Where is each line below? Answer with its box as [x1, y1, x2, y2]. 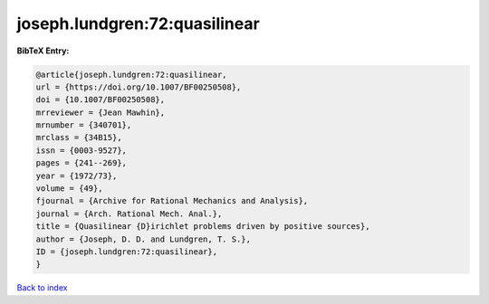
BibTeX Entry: [16, 45, 70, 56]
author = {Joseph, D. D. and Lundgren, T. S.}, [35, 233, 251, 244]
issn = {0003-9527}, [35, 145, 127, 156]
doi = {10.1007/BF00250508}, [35, 95, 166, 105]
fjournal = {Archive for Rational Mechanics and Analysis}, [35, 195, 309, 206]
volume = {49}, [35, 184, 103, 194]
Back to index [16, 282, 68, 293]
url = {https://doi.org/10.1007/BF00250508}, [35, 81, 242, 92]
